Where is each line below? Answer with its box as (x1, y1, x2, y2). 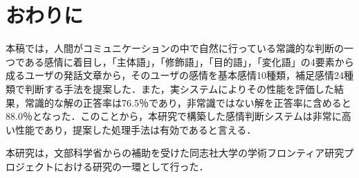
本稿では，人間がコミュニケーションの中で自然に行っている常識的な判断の (6, 41, 344, 55)
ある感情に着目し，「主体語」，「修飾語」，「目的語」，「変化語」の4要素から (24, 54, 354, 69)
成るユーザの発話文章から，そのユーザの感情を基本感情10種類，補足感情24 (6, 68, 344, 82)
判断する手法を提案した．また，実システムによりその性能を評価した (24, 81, 335, 96)
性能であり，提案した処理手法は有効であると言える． (15, 122, 257, 136)
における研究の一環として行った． (53, 159, 209, 173)
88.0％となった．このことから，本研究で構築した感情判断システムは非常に (6, 109, 342, 123)
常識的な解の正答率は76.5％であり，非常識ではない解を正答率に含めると (24, 95, 351, 109)
